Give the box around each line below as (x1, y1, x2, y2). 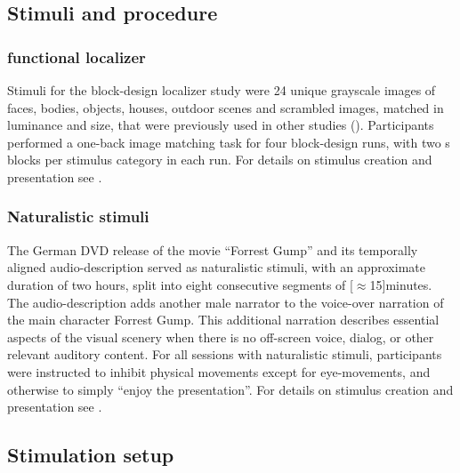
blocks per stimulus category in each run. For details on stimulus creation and (7, 150, 432, 169)
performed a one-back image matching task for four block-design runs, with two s (7, 132, 450, 151)
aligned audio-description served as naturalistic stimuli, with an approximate (7, 258, 425, 277)
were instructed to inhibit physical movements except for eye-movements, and (7, 362, 431, 381)
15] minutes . (369, 275, 432, 293)
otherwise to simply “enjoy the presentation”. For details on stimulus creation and (7, 380, 454, 398)
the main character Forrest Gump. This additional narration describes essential (7, 310, 440, 329)
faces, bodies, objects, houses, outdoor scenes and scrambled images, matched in (7, 98, 444, 116)
